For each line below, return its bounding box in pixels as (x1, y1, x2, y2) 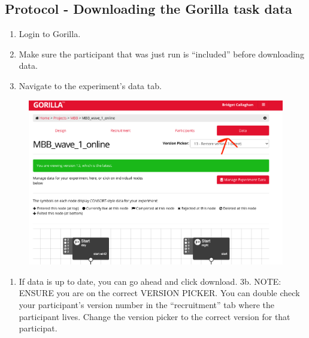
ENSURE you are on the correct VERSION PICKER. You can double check (19, 287, 300, 299)
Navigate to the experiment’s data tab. (19, 79, 162, 92)
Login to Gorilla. (19, 28, 81, 40)
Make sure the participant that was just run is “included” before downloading (19, 47, 304, 60)
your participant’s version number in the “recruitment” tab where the (19, 299, 275, 311)
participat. (19, 322, 57, 334)
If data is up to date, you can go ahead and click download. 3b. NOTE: (19, 275, 281, 287)
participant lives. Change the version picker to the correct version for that (19, 310, 290, 322)
